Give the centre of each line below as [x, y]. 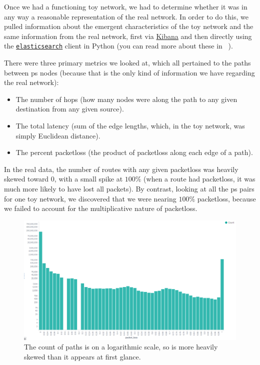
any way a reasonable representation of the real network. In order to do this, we [126, 16]
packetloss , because [226, 198]
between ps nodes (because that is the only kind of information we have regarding [129, 72]
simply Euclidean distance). [58, 135]
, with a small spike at [88, 179]
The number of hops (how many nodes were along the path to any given [126, 99]
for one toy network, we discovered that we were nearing [90, 198]
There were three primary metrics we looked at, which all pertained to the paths [127, 63]
